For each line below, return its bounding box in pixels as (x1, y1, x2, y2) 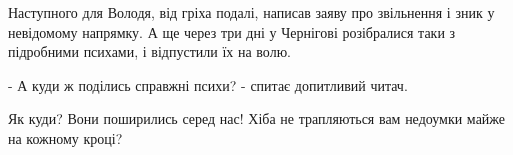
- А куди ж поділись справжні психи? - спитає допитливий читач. (8, 74, 408, 95)
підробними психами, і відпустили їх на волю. (8, 41, 291, 62)
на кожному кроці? (8, 127, 123, 148)
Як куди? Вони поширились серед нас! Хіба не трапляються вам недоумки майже (8, 108, 506, 129)
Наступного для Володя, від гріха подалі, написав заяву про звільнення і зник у (8, 2, 495, 22)
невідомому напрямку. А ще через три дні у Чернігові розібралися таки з (8, 21, 456, 42)
